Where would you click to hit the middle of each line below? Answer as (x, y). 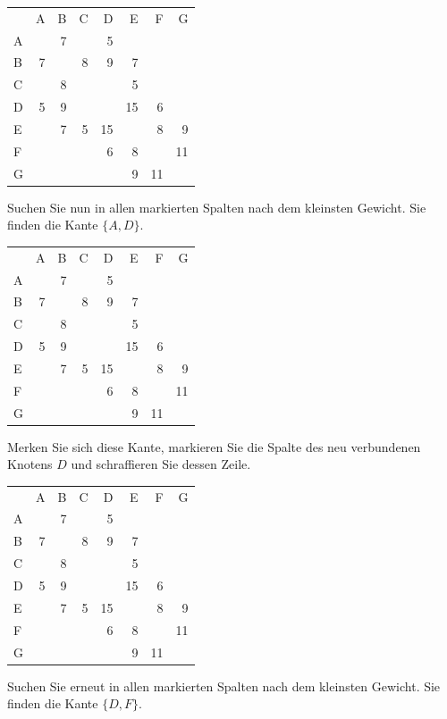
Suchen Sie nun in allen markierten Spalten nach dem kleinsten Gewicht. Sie (217, 207)
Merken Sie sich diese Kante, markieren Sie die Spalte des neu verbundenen (214, 446)
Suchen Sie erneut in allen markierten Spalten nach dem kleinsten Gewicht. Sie (224, 686)
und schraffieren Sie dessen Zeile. (161, 464)
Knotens (30, 464)
